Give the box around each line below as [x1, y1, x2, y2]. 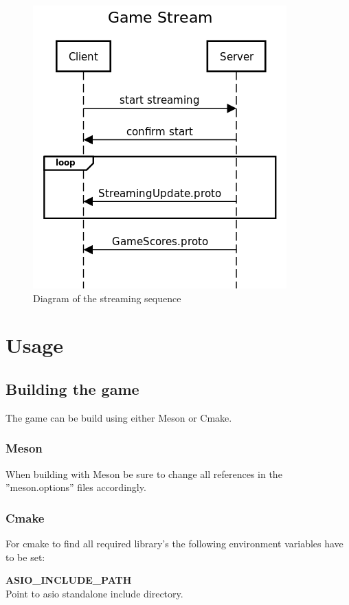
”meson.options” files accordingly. [5, 480, 146, 494]
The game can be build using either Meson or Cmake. [5, 410, 232, 424]
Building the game [5, 378, 139, 399]
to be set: [5, 549, 45, 564]
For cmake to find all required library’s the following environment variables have [5, 536, 344, 550]
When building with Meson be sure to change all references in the [5, 466, 282, 481]
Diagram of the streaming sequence [33, 290, 181, 305]
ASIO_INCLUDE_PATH [5, 573, 132, 587]
